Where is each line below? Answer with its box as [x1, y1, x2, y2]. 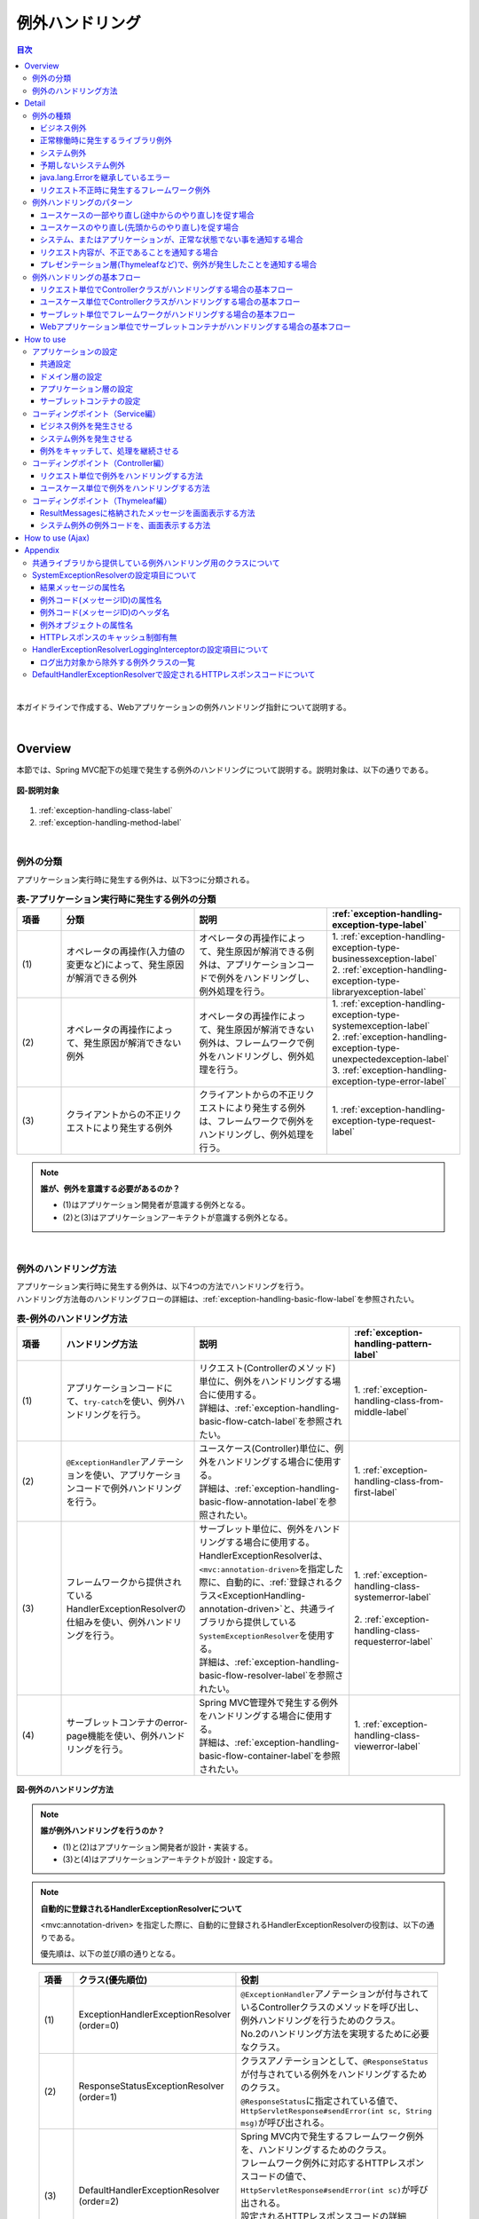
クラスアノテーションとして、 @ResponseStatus [240, 2055, 429, 2067]
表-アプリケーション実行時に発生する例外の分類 [16, 893, 216, 905]
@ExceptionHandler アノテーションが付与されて [240, 1988, 429, 2001]
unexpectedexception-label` [332, 1053, 450, 1065]
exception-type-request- [332, 1114, 436, 1126]
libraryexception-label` [332, 985, 427, 998]
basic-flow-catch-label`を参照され [199, 1416, 342, 1428]
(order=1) [78, 2090, 118, 2103]
